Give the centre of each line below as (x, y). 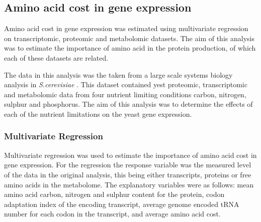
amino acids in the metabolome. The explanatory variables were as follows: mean (129, 184)
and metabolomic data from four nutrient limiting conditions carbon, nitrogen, (125, 94)
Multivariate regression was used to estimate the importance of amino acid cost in (130, 155)
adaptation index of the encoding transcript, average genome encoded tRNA (122, 204)
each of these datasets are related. (56, 57)
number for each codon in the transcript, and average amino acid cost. (112, 214)
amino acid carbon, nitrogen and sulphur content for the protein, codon (114, 194)
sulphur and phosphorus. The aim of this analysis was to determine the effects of (128, 104)
